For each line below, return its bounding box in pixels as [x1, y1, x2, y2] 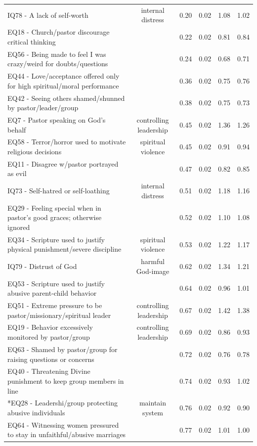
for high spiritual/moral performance [7, 80, 119, 90]
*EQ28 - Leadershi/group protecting [7, 398, 118, 408]
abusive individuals [7, 407, 65, 417]
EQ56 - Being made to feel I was [7, 48, 106, 59]
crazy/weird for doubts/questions [7, 58, 108, 69]
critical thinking [7, 36, 56, 46]
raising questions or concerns [7, 354, 94, 364]
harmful [141, 256, 165, 267]
